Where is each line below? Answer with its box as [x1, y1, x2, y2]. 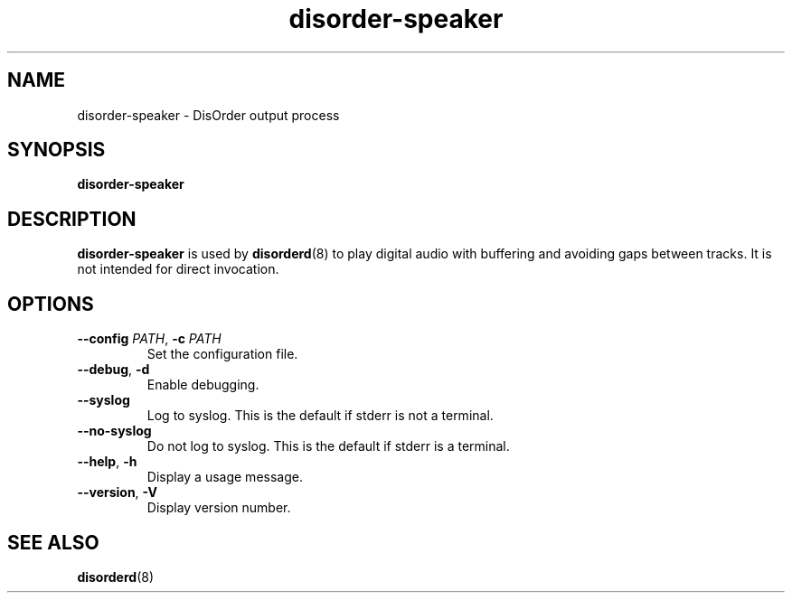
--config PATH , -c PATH [77, 331, 222, 347]
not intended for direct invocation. [77, 261, 279, 277]
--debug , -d [77, 361, 150, 378]
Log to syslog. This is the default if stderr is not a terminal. [146, 408, 494, 424]
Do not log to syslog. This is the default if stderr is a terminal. [146, 438, 510, 455]
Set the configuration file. [146, 346, 298, 362]
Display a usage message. [146, 469, 303, 485]
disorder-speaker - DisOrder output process [77, 107, 340, 123]
